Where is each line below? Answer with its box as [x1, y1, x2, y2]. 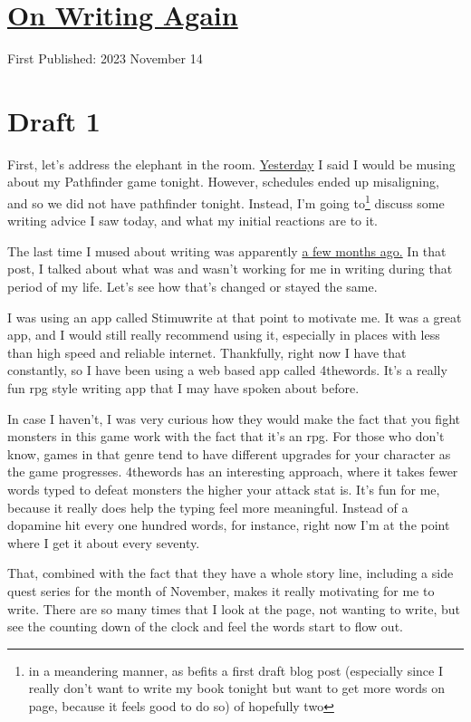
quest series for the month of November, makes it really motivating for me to [7, 581, 435, 600]
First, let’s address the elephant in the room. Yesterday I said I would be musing [7, 154, 456, 173]
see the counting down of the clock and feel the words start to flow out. [7, 617, 403, 636]
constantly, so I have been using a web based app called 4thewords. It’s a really [7, 361, 447, 380]
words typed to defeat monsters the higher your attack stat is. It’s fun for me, [7, 480, 440, 498]
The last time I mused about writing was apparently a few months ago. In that [7, 241, 447, 260]
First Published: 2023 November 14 [7, 49, 203, 68]
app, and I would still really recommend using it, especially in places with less [7, 325, 440, 344]
